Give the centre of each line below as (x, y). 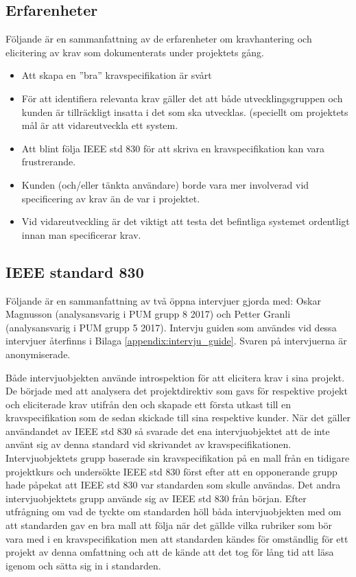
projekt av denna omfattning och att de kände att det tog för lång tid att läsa (170, 552)
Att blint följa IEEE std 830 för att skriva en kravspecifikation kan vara (173, 148)
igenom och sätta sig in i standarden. (83, 565)
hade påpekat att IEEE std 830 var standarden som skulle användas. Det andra (173, 485)
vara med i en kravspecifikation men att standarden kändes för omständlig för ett (177, 538)
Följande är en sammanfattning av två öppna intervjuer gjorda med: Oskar (163, 300)
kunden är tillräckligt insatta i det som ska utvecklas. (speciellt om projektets (185, 111)
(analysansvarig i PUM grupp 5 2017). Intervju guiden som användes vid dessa (171, 327)
